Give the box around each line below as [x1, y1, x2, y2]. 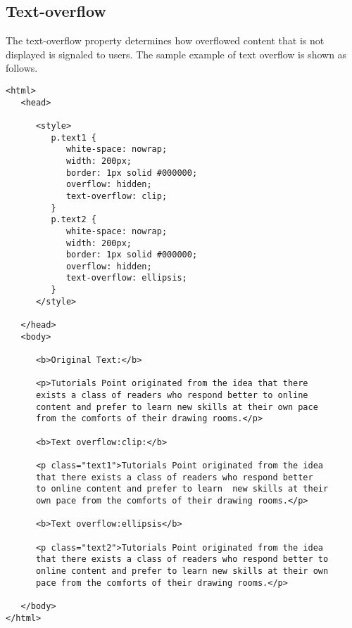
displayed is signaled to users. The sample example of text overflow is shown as [6, 46, 347, 61]
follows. [6, 60, 38, 75]
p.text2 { [51, 214, 96, 225]
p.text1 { [51, 132, 96, 143]
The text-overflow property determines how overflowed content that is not [6, 33, 325, 48]
